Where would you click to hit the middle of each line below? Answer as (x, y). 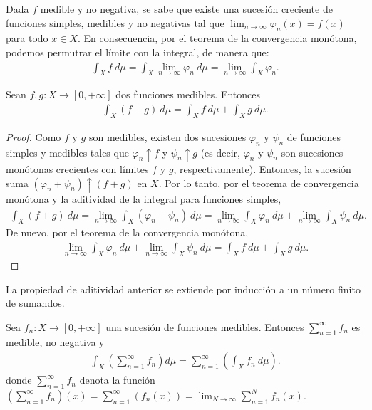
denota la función (117, 380)
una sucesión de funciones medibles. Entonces (205, 326)
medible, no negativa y (55, 342)
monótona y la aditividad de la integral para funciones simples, (144, 199)
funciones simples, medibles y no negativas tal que (115, 22)
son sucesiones (312, 152)
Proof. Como (33, 136)
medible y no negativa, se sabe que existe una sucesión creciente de (186, 9)
